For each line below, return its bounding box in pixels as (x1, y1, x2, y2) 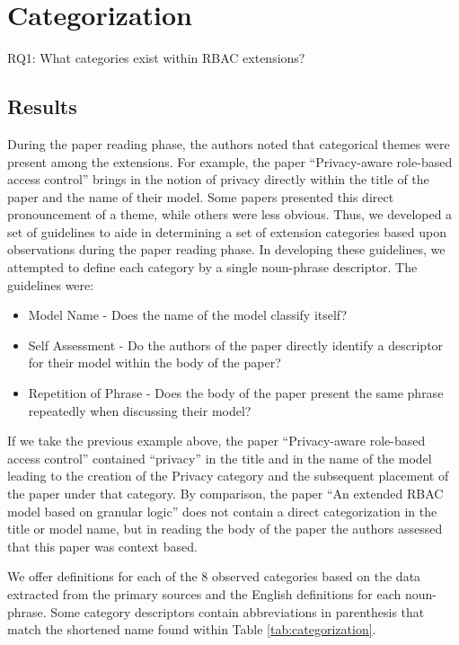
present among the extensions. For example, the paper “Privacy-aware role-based (7, 152, 453, 171)
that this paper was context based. (7, 536, 198, 555)
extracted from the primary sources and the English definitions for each (7, 584, 402, 603)
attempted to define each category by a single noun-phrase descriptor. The (7, 258, 418, 277)
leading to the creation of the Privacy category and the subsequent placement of (7, 466, 449, 485)
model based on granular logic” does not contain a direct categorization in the (7, 501, 437, 520)
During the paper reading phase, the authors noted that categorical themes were (7, 134, 450, 153)
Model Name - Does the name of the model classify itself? (28, 305, 348, 324)
